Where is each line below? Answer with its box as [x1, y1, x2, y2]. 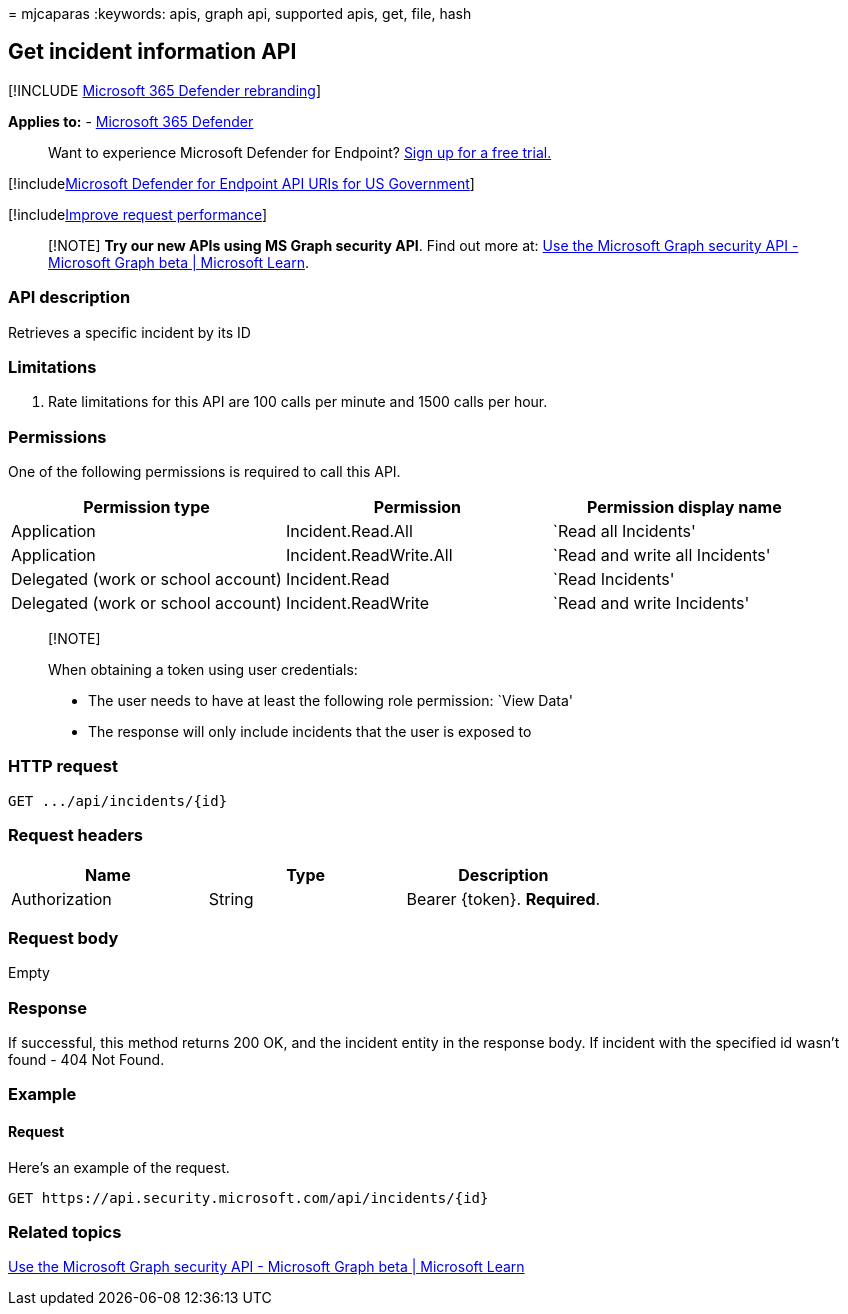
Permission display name [586, 497, 782, 518]
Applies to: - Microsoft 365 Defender [8, 112, 254, 130]
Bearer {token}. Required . [406, 888, 601, 909]
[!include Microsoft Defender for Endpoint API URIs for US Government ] [8, 174, 475, 192]
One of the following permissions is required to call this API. [8, 463, 401, 481]
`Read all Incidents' [552, 521, 696, 542]
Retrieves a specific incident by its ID [8, 323, 251, 341]
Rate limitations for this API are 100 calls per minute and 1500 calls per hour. [48, 393, 548, 411]
